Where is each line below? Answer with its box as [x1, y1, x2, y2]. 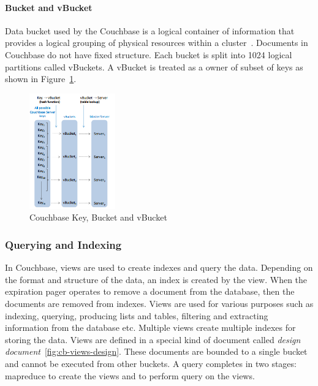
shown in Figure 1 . [5, 72, 77, 85]
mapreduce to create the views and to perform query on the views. [5, 369, 255, 382]
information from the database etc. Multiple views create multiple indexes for [5, 321, 296, 334]
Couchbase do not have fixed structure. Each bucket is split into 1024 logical [5, 48, 292, 61]
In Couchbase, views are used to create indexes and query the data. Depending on [5, 261, 313, 274]
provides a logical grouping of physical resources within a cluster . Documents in [5, 36, 308, 49]
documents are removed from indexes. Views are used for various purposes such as [5, 297, 314, 310]
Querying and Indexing [5, 237, 122, 252]
